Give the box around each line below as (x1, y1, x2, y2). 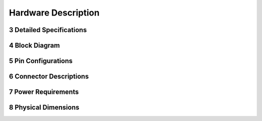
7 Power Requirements (9, 88, 79, 96)
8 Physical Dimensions (9, 104, 80, 112)
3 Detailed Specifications (9, 26, 87, 34)
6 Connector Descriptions (9, 72, 89, 81)
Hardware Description (9, 7, 99, 18)
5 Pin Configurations (9, 57, 73, 65)
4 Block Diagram (9, 41, 60, 50)
